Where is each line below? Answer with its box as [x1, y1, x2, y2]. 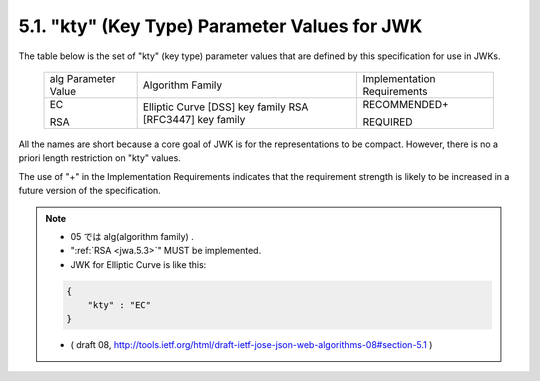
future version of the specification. [18, 185, 162, 197]
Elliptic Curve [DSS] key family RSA [142, 100, 309, 114]
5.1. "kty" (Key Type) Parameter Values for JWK [18, 15, 423, 37]
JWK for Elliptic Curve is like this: [70, 258, 207, 270]
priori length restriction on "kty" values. [18, 152, 182, 164]
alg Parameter [49, 71, 116, 85]
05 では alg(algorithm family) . [70, 230, 194, 242]
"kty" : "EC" [87, 300, 152, 311]
